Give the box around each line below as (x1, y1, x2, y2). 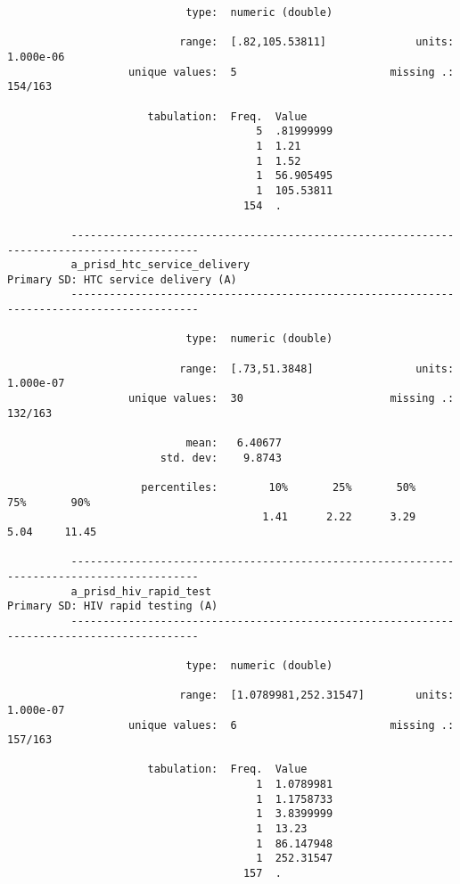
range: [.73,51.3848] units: (179, 362, 455, 375)
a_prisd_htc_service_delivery (70, 258, 251, 272)
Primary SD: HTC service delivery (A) (7, 273, 237, 286)
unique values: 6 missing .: (128, 718, 455, 732)
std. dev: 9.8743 (160, 451, 282, 464)
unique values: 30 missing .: (128, 392, 455, 405)
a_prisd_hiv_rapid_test (70, 585, 212, 598)
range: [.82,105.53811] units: (179, 36, 455, 49)
